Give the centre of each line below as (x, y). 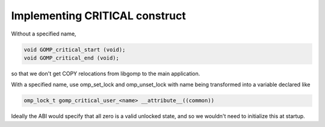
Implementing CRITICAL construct (98, 16)
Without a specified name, (44, 34)
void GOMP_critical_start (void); (75, 49)
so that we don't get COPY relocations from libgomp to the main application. (106, 73)
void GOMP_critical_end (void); (72, 58)
